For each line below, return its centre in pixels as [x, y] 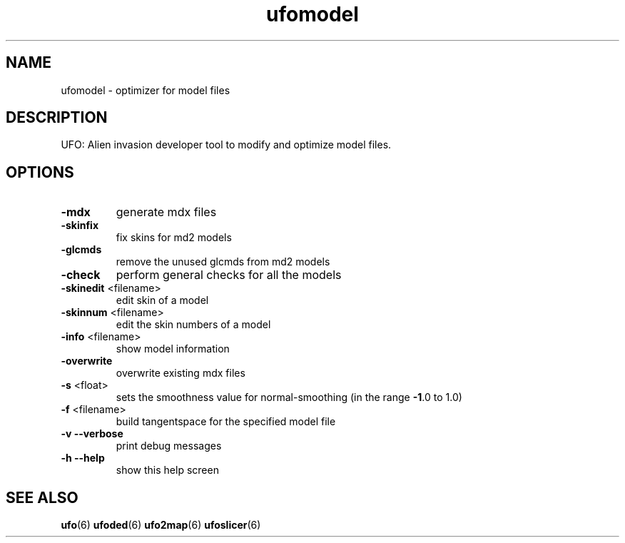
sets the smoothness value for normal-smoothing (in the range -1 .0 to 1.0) [289, 397]
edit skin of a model [162, 300]
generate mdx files [166, 212]
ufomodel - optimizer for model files [146, 90]
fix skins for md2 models [174, 238]
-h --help [83, 458]
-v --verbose [92, 434]
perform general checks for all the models [229, 275]
